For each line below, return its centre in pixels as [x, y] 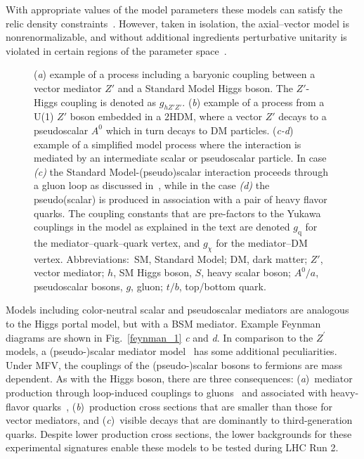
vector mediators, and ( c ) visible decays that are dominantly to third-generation [179, 420]
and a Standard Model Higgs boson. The [205, 88]
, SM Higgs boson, [152, 272]
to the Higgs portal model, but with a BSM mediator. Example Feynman [163, 324]
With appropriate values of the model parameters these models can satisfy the [174, 9]
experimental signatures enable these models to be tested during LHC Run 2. [172, 447]
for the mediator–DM [262, 242]
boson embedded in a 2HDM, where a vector [166, 116]
